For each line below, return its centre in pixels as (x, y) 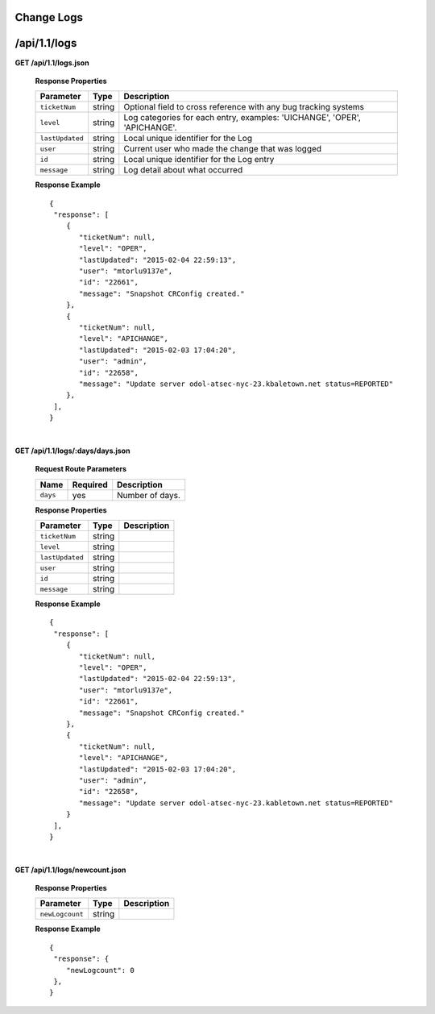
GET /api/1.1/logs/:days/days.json (72, 451)
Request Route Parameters (81, 469)
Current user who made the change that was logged (223, 149)
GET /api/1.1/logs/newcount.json (70, 870)
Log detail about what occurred (183, 170)
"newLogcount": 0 (100, 970)
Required (90, 484)
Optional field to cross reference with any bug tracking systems (244, 107)
